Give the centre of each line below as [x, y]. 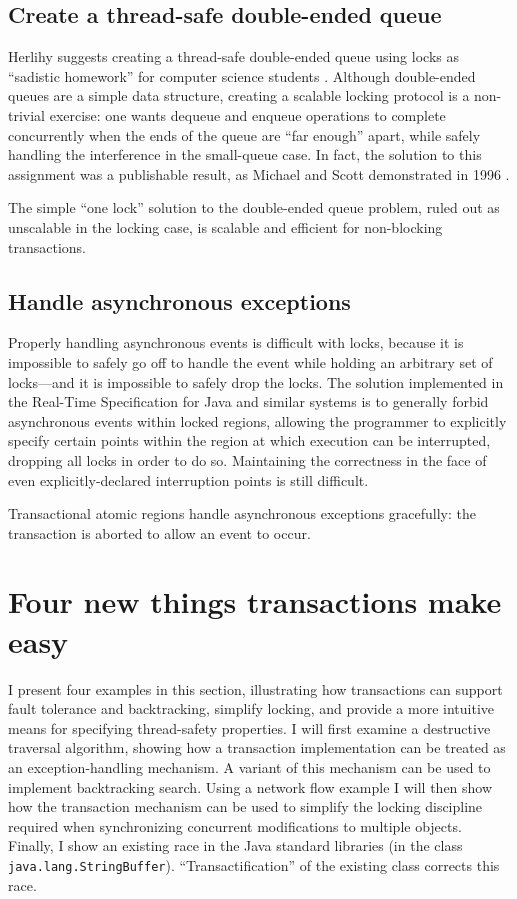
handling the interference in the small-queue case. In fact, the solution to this [245, 154]
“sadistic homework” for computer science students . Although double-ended [242, 75]
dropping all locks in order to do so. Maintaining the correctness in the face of [247, 459]
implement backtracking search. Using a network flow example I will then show [250, 786]
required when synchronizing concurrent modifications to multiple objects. [235, 825]
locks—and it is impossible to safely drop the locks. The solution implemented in [256, 381]
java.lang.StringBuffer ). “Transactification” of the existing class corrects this [254, 864]
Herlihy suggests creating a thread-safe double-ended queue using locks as [233, 56]
